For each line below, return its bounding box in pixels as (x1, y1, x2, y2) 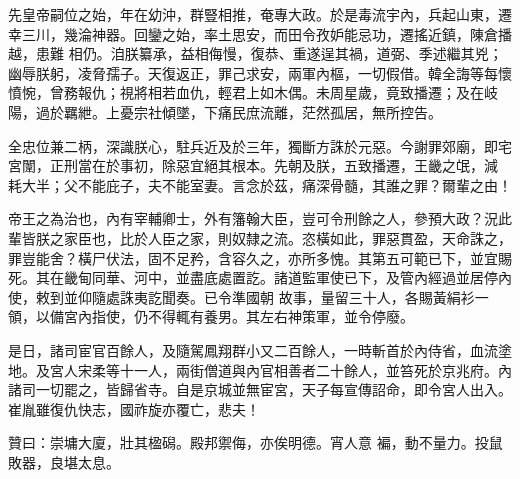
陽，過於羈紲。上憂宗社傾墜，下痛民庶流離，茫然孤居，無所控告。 (8, 101, 442, 122)
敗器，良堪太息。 (8, 451, 120, 472)
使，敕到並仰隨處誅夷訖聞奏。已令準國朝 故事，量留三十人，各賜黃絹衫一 (8, 286, 489, 307)
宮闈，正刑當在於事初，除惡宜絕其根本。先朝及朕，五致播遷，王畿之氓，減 (8, 155, 498, 176)
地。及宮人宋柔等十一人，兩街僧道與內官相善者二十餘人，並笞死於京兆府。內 (8, 359, 512, 380)
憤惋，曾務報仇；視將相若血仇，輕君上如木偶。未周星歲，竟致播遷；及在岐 (8, 82, 498, 103)
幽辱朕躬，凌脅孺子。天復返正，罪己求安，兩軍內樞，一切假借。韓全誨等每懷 (8, 62, 512, 83)
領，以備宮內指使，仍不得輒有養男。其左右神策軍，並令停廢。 (8, 306, 414, 327)
